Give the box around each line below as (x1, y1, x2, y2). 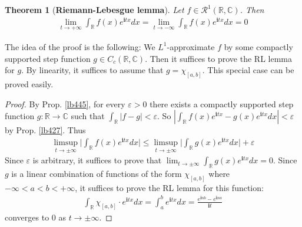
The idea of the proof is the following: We (5, 40, 155, 52)
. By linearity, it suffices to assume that (21, 64, 164, 76)
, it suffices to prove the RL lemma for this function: (75, 181, 264, 193)
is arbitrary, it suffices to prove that (32, 154, 162, 166)
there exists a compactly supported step (150, 97, 294, 110)
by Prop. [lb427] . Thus (5, 124, 86, 136)
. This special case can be (202, 64, 294, 76)
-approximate (167, 40, 215, 52)
